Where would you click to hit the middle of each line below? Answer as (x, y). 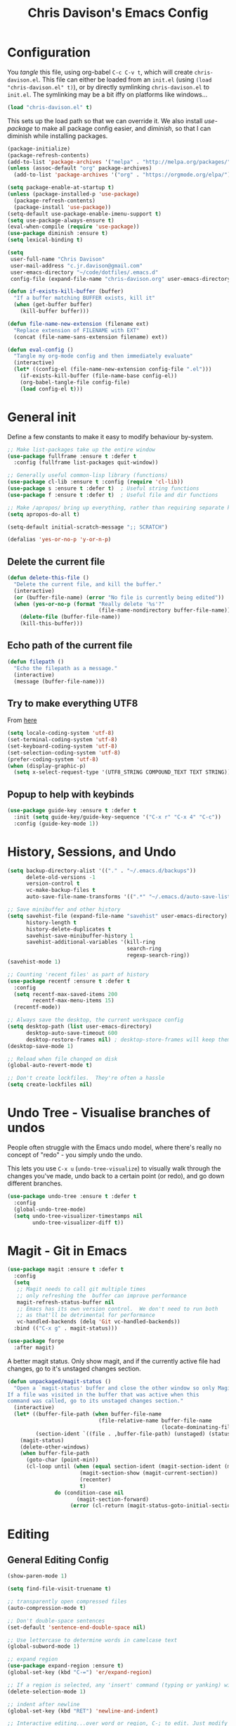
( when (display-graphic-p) (47, 766)
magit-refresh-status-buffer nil (65, 1302)
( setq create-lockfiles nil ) (50, 1085)
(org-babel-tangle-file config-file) (75, 382)
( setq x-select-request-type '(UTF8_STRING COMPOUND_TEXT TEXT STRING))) (124, 772)
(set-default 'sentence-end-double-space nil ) (77, 1627)
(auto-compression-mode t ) (47, 1608)
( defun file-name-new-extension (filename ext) (78, 324)
